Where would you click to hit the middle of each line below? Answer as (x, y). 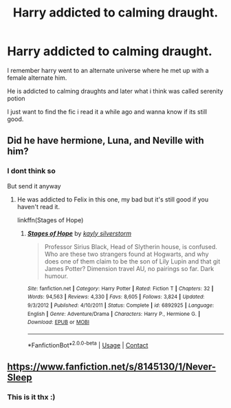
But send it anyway (34, 186)
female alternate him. (37, 78)
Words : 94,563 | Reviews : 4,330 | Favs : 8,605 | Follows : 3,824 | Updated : (116, 297)
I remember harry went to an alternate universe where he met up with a (108, 70)
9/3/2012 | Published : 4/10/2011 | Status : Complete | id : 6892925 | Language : (121, 305)
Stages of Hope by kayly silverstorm (79, 233)
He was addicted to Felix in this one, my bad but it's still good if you (112, 199)
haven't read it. (38, 206)
